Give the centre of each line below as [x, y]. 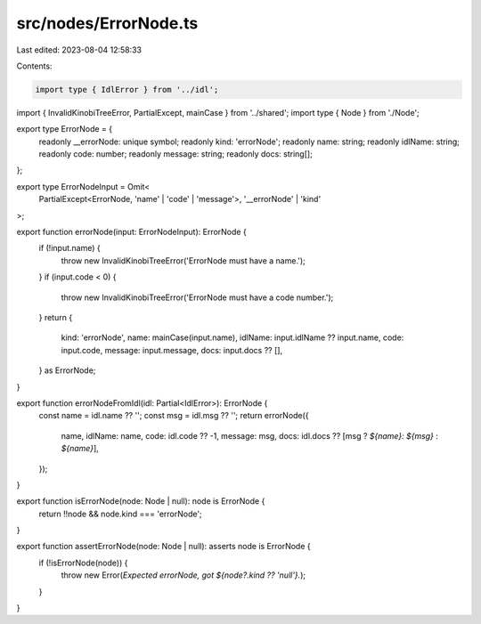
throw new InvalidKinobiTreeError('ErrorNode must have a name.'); [183, 260]
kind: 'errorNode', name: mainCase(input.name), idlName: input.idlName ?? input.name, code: [232, 337]
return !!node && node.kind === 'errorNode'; [120, 514]
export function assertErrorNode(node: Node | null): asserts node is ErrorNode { [163, 547]
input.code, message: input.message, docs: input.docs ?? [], [172, 350]
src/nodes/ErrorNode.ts [107, 23]
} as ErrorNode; [67, 370]
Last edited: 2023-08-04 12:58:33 [79, 50]
